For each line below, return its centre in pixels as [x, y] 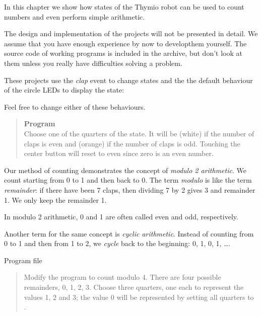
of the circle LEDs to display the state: [64, 90]
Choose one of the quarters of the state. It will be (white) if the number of [139, 133]
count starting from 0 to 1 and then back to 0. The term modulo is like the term [128, 180]
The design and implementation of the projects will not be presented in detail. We [131, 33]
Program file [23, 260]
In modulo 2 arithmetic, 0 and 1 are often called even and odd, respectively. [121, 217]
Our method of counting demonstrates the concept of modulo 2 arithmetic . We [125, 170]
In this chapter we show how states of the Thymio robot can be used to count [124, 7]
